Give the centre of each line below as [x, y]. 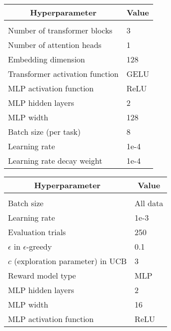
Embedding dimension [47, 59]
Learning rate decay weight [55, 161]
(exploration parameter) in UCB [70, 261]
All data [149, 203]
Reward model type [42, 275]
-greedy [39, 246]
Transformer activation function [63, 74]
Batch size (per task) [44, 132]
